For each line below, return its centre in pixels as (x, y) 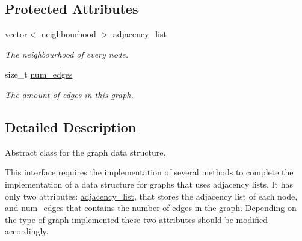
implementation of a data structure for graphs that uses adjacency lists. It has (149, 184)
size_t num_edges (39, 74)
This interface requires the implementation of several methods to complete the (149, 172)
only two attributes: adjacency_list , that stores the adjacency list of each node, (151, 196)
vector (16, 34)
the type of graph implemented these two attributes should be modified (137, 219)
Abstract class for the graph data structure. (85, 152)
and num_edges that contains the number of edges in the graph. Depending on (151, 208)
